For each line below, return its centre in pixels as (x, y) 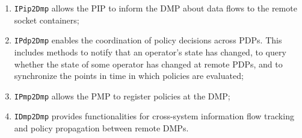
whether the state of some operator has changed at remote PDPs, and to (148, 64)
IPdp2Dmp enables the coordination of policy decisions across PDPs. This (148, 40)
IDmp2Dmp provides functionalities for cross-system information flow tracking (154, 116)
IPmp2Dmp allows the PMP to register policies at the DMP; (122, 96)
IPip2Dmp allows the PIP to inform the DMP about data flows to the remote (156, 8)
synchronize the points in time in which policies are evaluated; (129, 76)
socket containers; (47, 20)
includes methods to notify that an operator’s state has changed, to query (150, 52)
